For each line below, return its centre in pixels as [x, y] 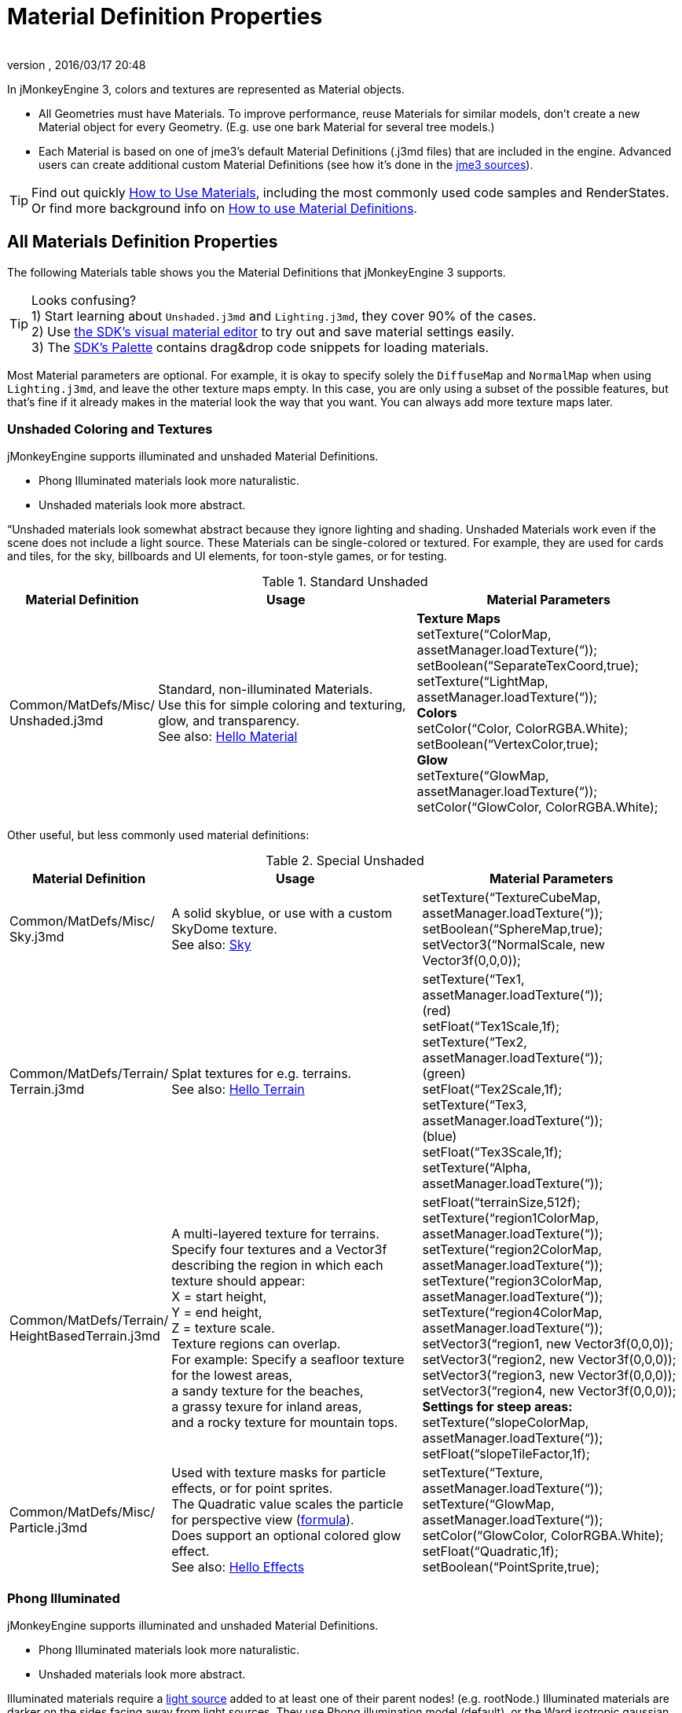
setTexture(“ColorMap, [484, 635]
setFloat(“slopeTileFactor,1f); [506, 1454]
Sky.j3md [37, 937]
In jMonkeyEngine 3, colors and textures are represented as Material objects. [206, 89]
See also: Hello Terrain [238, 1089]
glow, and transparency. [229, 721]
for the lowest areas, [232, 1376]
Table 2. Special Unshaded [345, 861]
